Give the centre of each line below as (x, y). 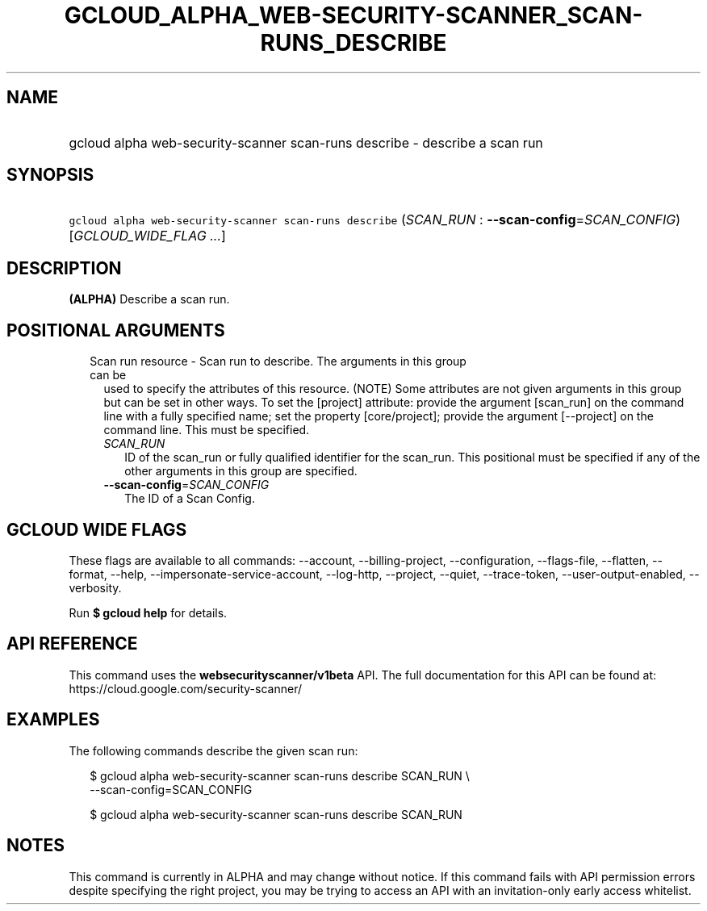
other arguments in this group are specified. (241, 471)
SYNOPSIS (50, 175)
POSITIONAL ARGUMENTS (116, 330)
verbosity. (95, 587)
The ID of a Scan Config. (190, 499)
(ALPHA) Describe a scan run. (149, 299)
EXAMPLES (53, 720)
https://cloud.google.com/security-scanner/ (185, 688)
